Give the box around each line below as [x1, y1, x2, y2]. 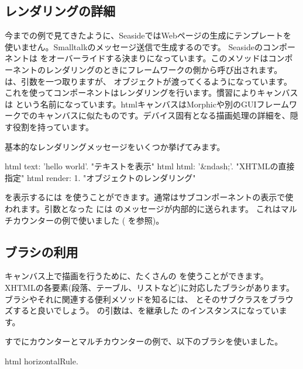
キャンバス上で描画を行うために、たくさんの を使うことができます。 [5, 270, 268, 282]
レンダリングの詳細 [5, 2, 115, 20]
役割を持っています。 [12, 120, 94, 133]
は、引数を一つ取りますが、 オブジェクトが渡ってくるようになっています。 [5, 75, 292, 87]
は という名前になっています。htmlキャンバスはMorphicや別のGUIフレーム [5, 98, 290, 110]
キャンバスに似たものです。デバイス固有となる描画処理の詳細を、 [37, 109, 290, 121]
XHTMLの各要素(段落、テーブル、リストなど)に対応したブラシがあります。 [5, 281, 295, 293]
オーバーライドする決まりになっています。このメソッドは [48, 52, 268, 64]
